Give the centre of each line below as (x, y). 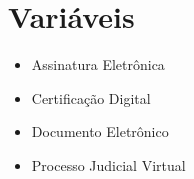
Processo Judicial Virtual (108, 164)
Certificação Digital (91, 97)
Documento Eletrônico (100, 131)
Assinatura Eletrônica (98, 64)
